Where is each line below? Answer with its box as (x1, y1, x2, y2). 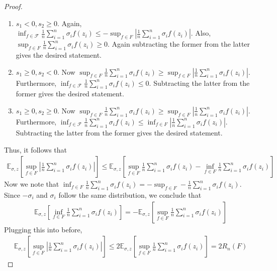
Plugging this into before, (4, 224, 82, 234)
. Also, (191, 28, 211, 38)
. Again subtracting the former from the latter (108, 39, 250, 49)
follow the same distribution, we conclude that (58, 189, 202, 200)
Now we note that (4, 179, 59, 189)
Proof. (4, 1, 23, 11)
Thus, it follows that (4, 144, 67, 155)
